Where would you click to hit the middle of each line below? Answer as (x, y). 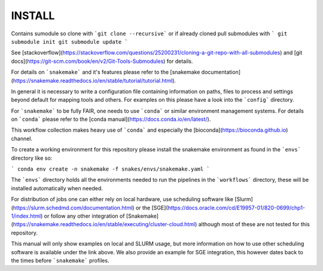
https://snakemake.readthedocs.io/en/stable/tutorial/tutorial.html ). (95, 80)
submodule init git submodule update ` (69, 42)
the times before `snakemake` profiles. (60, 260)
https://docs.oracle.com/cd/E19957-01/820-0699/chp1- (236, 208)
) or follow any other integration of (83, 216)
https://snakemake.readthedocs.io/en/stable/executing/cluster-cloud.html (104, 224)
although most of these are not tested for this (254, 224)
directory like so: (32, 158)
